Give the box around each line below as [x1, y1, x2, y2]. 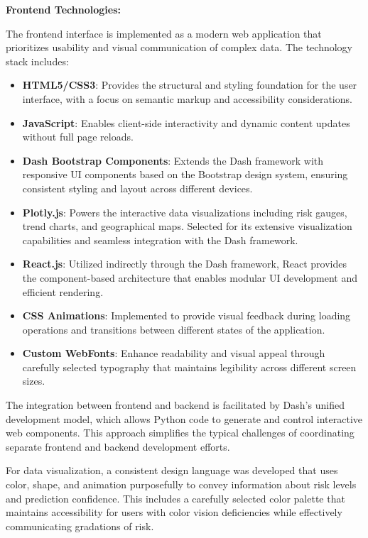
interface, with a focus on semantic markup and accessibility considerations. [22, 91, 352, 106]
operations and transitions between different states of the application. [22, 322, 325, 336]
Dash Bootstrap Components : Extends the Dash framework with [22, 153, 324, 168]
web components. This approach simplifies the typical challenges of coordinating [6, 425, 355, 440]
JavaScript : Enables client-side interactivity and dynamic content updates [22, 115, 350, 130]
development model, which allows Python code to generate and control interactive [6, 411, 363, 426]
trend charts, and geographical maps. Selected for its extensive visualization [22, 219, 352, 234]
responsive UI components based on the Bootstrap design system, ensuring [22, 167, 348, 182]
